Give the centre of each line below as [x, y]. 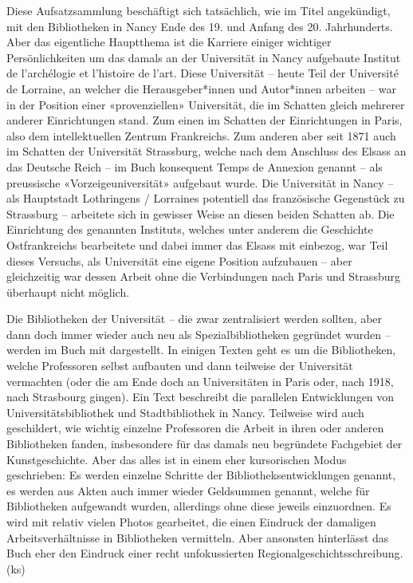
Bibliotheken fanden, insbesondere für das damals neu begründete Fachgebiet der [205, 444]
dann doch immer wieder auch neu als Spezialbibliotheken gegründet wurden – [199, 334]
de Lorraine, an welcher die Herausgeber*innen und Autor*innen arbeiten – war [202, 88]
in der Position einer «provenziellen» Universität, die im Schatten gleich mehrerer [206, 104]
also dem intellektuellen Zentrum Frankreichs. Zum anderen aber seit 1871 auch [201, 135]
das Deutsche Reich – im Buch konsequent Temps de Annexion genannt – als [195, 166]
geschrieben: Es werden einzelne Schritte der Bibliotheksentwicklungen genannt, [201, 475]
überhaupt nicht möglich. [68, 291]
